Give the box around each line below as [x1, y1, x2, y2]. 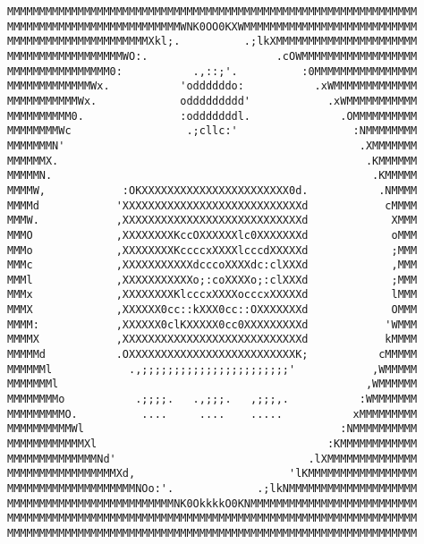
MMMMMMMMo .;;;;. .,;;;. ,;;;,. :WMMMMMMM [7, 393, 418, 406]
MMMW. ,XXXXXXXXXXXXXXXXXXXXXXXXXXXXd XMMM [7, 214, 418, 227]
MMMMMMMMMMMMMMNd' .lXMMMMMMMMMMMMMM [7, 452, 418, 465]
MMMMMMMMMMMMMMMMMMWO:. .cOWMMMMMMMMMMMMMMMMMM [7, 49, 418, 63]
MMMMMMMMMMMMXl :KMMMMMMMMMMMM [7, 438, 418, 451]
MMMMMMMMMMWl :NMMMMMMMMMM [7, 422, 418, 436]
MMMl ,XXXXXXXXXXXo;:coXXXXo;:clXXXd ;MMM [7, 273, 418, 286]
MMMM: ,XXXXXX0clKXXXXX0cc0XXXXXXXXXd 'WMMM [7, 318, 418, 331]
